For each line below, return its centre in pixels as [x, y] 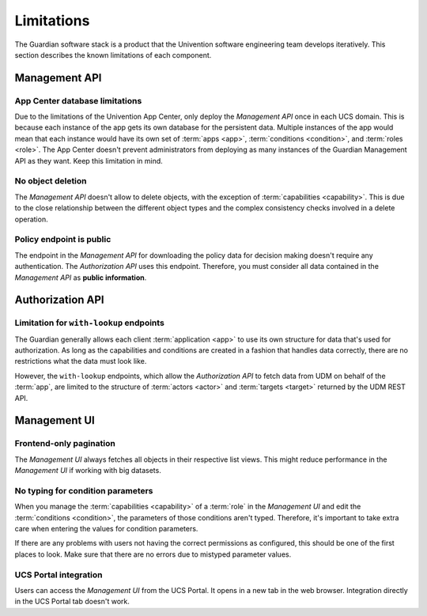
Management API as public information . [81, 278]
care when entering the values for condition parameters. [106, 529]
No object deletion [51, 181]
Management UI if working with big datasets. [88, 471]
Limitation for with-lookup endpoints [90, 323]
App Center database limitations [78, 100]
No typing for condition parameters [84, 490]
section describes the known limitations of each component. [113, 55]
